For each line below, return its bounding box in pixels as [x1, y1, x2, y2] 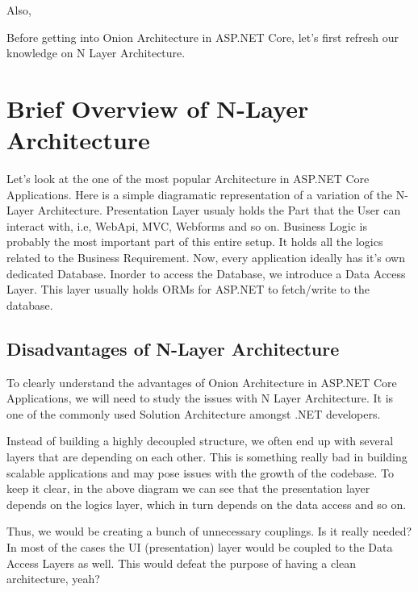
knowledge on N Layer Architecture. [6, 44, 186, 61]
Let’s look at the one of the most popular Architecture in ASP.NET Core [6, 170, 370, 187]
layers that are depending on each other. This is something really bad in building [6, 448, 408, 465]
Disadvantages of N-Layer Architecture [6, 336, 340, 361]
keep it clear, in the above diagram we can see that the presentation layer [6, 480, 370, 497]
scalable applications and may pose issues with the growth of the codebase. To [6, 464, 395, 481]
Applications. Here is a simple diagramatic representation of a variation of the [6, 186, 393, 202]
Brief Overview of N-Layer [6, 91, 309, 124]
